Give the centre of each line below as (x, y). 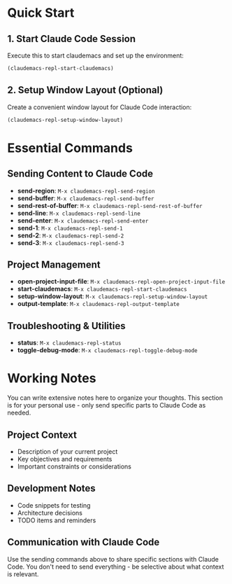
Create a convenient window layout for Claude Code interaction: (100, 107)
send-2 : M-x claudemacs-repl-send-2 (71, 235)
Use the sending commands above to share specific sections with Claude (113, 559)
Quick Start (41, 13)
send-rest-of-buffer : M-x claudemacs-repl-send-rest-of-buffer (110, 205)
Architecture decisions (50, 513)
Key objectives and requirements (65, 459)
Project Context (42, 434)
